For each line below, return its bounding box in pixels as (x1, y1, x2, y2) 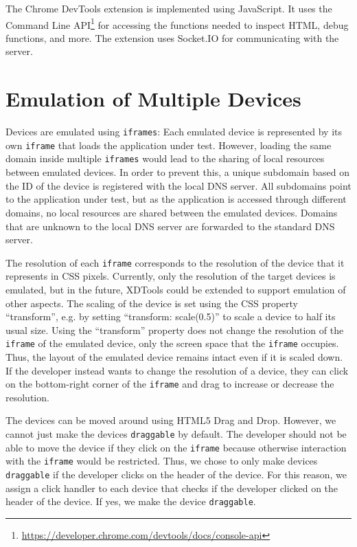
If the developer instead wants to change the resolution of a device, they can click (5, 363, 349, 377)
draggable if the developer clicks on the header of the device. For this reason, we (5, 467, 347, 481)
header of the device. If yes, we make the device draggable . (5, 494, 256, 509)
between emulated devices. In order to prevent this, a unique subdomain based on (5, 165, 349, 179)
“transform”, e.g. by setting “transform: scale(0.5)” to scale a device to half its (5, 309, 336, 324)
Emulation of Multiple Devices (5, 85, 301, 113)
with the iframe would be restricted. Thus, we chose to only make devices (5, 454, 318, 468)
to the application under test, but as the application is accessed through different (5, 192, 347, 206)
